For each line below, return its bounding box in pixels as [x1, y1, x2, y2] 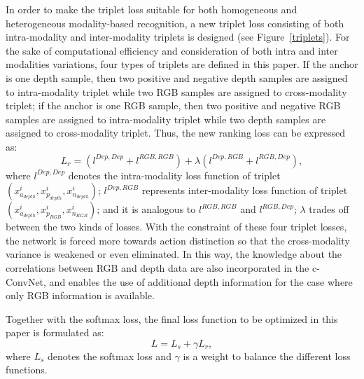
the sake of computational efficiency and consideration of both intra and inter [6, 43, 338, 57]
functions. [6, 362, 48, 377]
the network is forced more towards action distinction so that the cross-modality [6, 233, 350, 247]
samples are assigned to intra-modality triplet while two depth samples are [6, 111, 326, 126]
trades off [309, 202, 349, 216]
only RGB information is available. [6, 288, 155, 303]
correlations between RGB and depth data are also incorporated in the [6, 260, 309, 275]
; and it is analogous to [97, 202, 196, 216]
